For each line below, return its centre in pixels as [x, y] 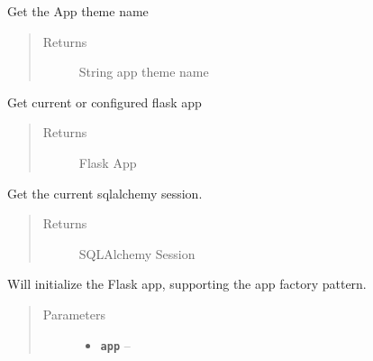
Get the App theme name [78, 11]
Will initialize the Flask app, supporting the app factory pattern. [187, 284]
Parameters [74, 314]
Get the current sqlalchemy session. [105, 193]
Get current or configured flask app [105, 102]
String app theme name [144, 72]
